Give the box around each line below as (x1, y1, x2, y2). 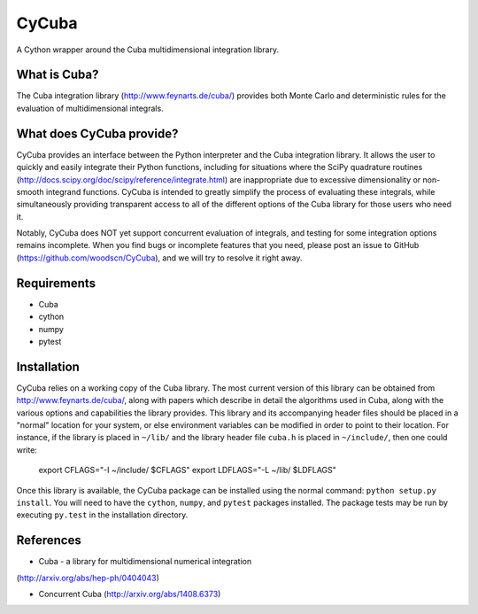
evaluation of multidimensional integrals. (16, 103, 164, 113)
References (16, 532, 81, 548)
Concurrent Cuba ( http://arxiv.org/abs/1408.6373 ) (38, 589, 221, 600)
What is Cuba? (16, 67, 99, 82)
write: (16, 444, 37, 455)
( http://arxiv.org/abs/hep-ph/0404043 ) (16, 572, 159, 583)
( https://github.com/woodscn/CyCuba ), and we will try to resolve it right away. (16, 253, 303, 263)
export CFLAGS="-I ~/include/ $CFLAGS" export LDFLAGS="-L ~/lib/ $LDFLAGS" (38, 465, 336, 476)
